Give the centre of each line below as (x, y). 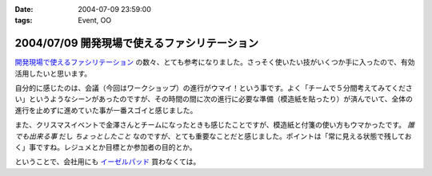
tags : (24, 21)
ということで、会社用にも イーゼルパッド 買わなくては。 (108, 162)
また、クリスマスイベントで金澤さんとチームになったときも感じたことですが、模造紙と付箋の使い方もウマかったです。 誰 (215, 125)
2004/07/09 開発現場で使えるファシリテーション (137, 43)
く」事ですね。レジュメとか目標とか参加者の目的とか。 (106, 147)
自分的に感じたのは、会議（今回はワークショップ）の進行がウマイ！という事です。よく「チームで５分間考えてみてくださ (214, 88)
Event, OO (95, 21)
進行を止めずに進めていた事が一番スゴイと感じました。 (106, 110)
